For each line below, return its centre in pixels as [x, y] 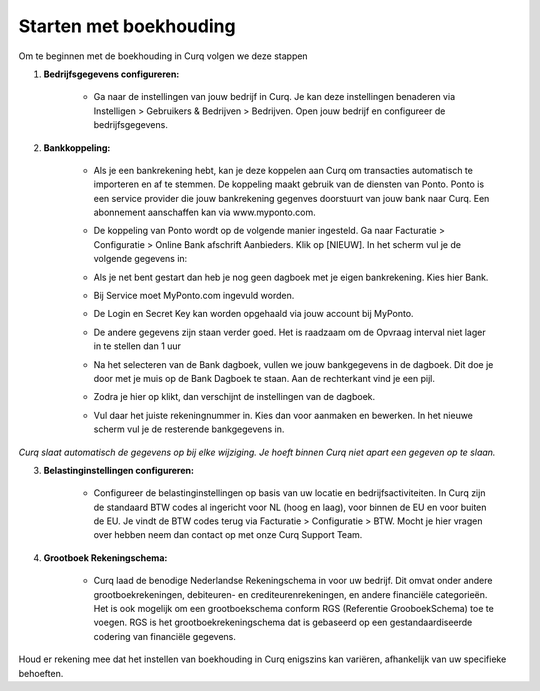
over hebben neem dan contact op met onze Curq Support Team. [228, 535]
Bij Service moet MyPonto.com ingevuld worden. [194, 296]
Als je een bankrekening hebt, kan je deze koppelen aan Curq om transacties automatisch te [283, 170]
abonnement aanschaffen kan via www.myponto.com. [204, 212]
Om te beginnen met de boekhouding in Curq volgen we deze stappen [163, 56]
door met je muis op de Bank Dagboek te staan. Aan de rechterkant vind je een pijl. [264, 378]
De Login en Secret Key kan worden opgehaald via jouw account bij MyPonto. [253, 314]
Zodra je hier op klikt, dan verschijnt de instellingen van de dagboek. [234, 397]
